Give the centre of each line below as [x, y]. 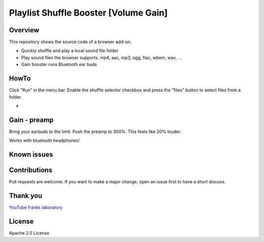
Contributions [31, 170]
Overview [24, 30]
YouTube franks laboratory [36, 207]
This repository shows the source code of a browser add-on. [70, 42]
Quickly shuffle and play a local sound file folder [70, 51]
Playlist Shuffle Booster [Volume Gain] [88, 13]
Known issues [31, 155]
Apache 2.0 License [29, 233]
